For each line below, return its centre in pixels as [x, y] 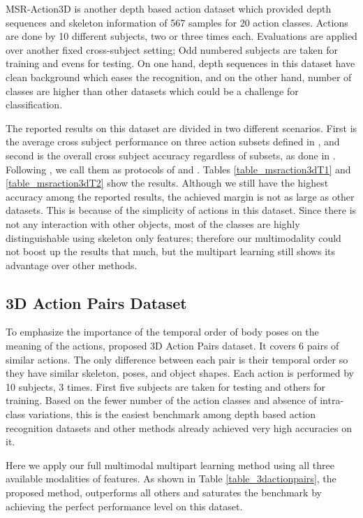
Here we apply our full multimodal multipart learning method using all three [170, 465]
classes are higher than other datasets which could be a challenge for [152, 91]
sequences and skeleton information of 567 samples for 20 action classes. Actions [177, 22]
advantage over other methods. [72, 265]
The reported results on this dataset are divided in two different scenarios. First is [181, 128]
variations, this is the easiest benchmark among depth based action [172, 414]
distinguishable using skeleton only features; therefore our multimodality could [173, 237]
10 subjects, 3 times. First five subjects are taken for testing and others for [165, 386]
